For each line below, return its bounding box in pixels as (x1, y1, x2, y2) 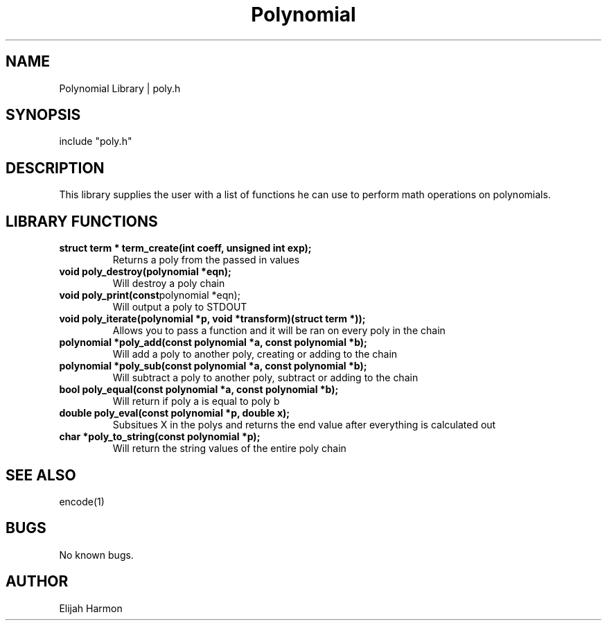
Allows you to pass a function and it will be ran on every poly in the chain (112, 324, 446, 337)
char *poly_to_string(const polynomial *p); (59, 431, 261, 443)
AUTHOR (6, 573, 69, 591)
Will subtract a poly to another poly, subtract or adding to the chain (112, 372, 419, 384)
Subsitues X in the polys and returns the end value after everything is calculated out (112, 419, 496, 431)
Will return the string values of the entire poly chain (112, 442, 346, 455)
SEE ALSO (6, 466, 76, 484)
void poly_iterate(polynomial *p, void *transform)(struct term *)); (59, 313, 366, 325)
